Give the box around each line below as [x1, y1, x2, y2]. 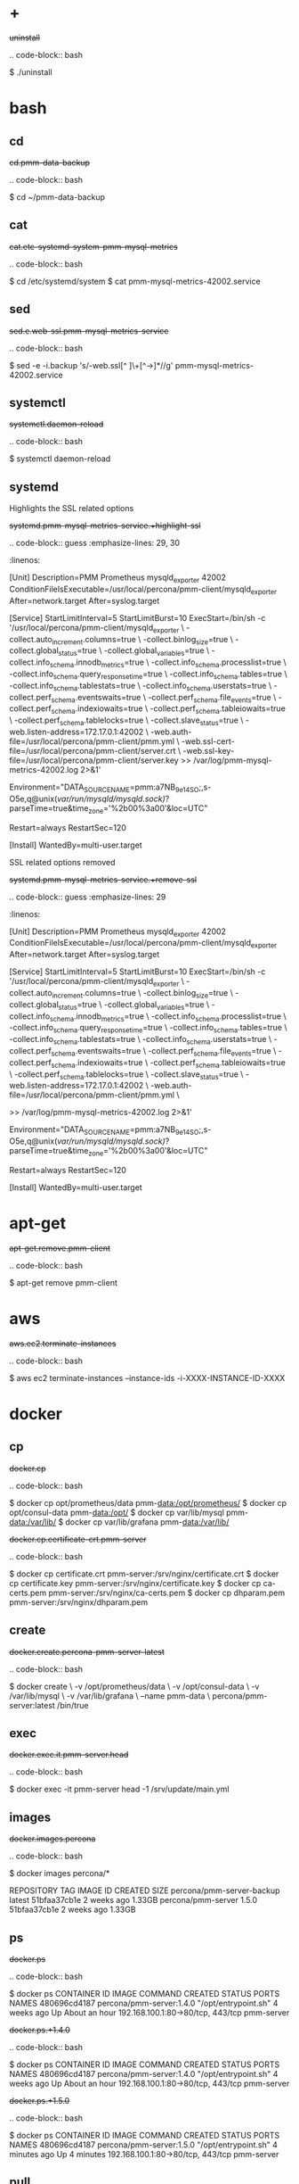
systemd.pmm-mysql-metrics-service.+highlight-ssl [9, 520, 201, 531]
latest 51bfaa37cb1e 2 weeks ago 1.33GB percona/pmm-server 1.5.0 [9, 1895, 258, 1906]
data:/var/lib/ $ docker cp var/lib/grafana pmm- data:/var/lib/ [9, 1516, 230, 1527]
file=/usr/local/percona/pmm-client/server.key [9, 755, 180, 765]
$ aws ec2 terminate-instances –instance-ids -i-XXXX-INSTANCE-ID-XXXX [9, 1372, 286, 1383]
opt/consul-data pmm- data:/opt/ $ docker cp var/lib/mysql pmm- [9, 1507, 249, 1518]
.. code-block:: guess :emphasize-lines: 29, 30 [9, 538, 181, 549]
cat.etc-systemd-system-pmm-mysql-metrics [9, 241, 178, 252]
